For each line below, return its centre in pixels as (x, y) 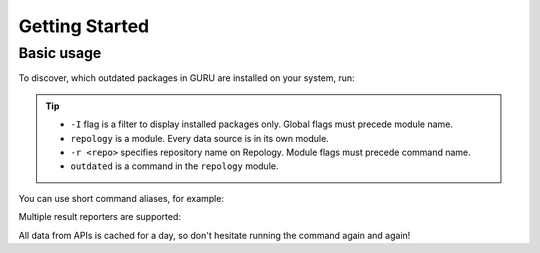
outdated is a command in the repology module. (174, 166)
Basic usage (60, 53)
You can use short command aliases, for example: (121, 198)
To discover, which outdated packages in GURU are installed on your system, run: (186, 78)
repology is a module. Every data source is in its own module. (199, 138)
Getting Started (84, 26)
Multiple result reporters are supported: (100, 217)
